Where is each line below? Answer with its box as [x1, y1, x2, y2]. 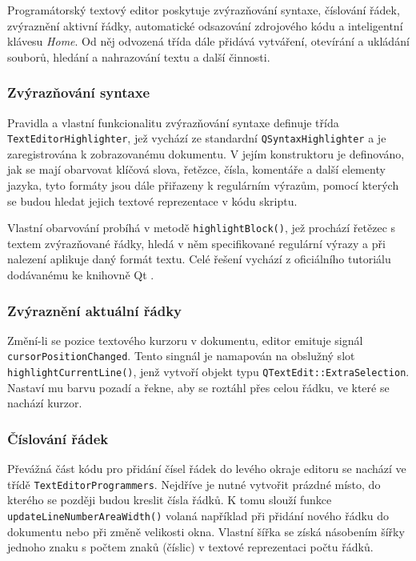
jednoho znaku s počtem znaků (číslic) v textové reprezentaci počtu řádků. [7, 539, 374, 555]
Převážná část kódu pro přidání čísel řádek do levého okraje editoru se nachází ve [7, 460, 406, 477]
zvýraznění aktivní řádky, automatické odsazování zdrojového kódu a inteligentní [7, 17, 403, 34]
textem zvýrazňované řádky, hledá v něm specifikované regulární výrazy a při [7, 234, 386, 251]
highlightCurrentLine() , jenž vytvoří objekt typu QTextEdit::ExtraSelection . [7, 363, 410, 380]
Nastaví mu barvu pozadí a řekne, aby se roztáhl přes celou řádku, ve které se [7, 379, 390, 395]
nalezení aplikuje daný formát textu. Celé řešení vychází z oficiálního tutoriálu [7, 250, 391, 267]
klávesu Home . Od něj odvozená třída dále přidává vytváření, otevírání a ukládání [7, 33, 410, 50]
